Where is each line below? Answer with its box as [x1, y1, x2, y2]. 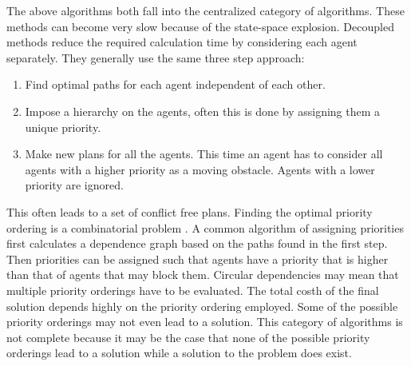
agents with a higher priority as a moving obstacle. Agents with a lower [25, 161, 375, 177]
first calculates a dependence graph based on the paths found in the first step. [6, 235, 388, 252]
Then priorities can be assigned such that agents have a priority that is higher [6, 250, 389, 267]
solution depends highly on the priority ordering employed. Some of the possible [6, 297, 398, 314]
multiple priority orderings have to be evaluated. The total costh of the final [6, 281, 379, 298]
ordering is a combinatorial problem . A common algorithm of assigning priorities [6, 219, 404, 236]
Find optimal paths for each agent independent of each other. [25, 76, 326, 93]
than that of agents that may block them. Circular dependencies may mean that [6, 266, 399, 283]
